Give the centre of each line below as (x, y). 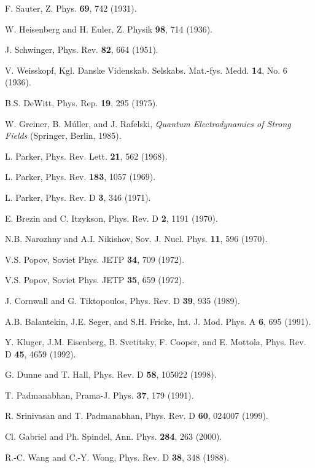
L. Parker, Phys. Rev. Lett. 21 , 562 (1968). (86, 156)
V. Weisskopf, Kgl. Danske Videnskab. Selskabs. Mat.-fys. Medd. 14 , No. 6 (146, 70)
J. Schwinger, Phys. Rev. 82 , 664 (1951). (82, 49)
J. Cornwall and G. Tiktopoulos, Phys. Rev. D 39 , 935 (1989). (122, 300)
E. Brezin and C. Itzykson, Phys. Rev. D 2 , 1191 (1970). (111, 218)
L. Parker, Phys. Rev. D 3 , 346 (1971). (78, 197)
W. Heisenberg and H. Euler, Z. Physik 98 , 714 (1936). (109, 29)
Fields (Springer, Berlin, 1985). (63, 135)
